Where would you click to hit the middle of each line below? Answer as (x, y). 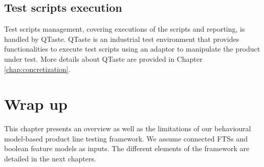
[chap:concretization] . (37, 69)
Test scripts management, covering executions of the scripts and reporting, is (125, 29)
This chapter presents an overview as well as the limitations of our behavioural (128, 128)
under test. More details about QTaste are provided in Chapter (103, 58)
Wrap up (36, 104)
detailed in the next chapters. (50, 159)
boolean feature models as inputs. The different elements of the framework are (127, 148)
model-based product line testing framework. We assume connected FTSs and (126, 138)
